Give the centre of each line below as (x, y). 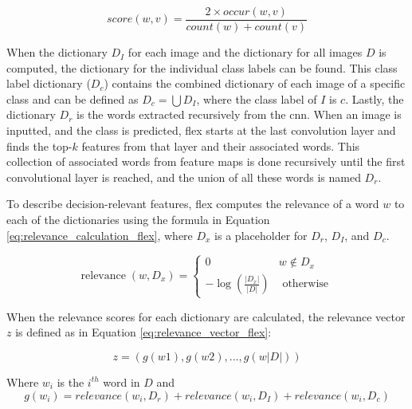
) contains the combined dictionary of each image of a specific (255, 83)
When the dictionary (57, 52)
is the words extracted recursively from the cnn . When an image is (239, 114)
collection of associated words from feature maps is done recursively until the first (206, 161)
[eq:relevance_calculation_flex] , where (100, 235)
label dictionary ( (49, 83)
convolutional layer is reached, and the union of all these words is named (184, 177)
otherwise (306, 284)
